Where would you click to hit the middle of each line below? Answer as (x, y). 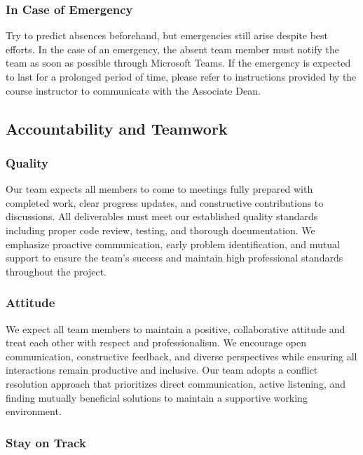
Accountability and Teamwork (117, 128)
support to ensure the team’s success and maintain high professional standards (174, 258)
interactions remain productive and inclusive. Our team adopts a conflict (162, 370)
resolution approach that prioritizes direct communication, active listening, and (176, 383)
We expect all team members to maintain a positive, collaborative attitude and (176, 328)
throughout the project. (56, 271)
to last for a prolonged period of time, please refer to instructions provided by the (181, 76)
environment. (34, 411)
